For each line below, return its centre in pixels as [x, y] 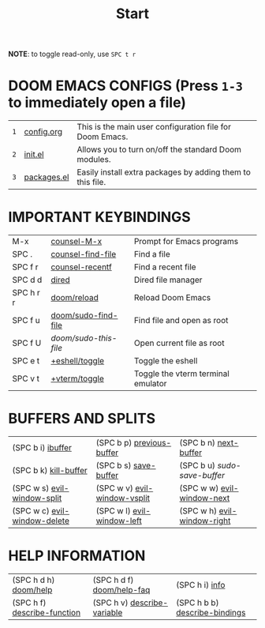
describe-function [47, 612]
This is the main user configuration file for [154, 127]
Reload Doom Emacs [172, 298]
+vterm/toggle [77, 378]
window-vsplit [123, 498]
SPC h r [26, 293]
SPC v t [26, 378]
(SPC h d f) [113, 580]
